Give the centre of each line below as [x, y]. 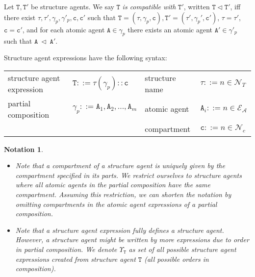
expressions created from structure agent [76, 259]
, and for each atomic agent [64, 29]
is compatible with [149, 6]
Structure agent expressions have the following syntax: [86, 57]
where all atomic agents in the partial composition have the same [113, 185]
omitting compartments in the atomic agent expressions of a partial [116, 204]
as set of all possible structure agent [182, 249]
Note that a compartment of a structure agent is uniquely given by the [120, 165]
